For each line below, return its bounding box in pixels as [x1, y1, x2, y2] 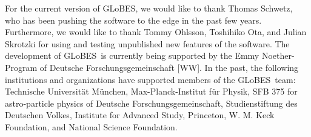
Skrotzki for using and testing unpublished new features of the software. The [5, 37, 290, 50]
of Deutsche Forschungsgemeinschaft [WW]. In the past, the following [39, 61, 299, 73]
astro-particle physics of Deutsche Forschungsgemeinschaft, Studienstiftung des [5, 96, 298, 109]
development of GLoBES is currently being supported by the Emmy [5, 49, 259, 62]
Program [5, 61, 38, 73]
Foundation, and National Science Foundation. [5, 120, 178, 133]
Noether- [261, 49, 295, 62]
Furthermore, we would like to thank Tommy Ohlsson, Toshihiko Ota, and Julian [5, 25, 307, 38]
